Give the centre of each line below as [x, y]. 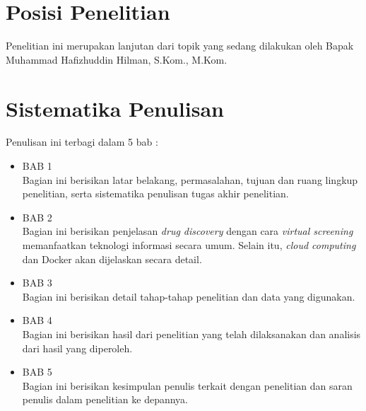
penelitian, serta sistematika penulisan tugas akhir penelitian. [155, 193]
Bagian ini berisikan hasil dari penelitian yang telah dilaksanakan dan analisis [191, 334]
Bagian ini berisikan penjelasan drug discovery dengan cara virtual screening [188, 231]
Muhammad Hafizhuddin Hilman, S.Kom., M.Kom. [117, 59]
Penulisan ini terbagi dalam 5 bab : [82, 142]
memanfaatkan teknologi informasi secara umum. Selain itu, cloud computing [189, 245]
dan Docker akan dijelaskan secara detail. [112, 259]
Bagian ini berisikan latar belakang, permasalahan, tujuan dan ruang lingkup [190, 179]
